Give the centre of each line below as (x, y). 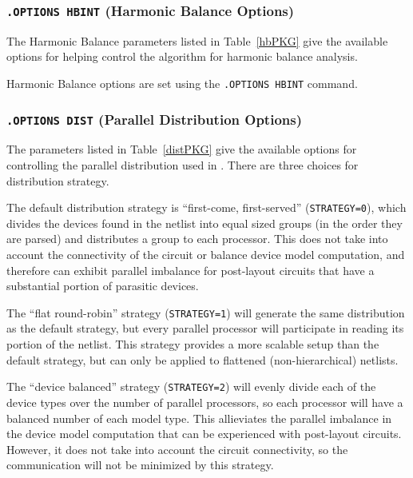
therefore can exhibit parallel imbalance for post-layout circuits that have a (191, 270)
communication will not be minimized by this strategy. (140, 465)
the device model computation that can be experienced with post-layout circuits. (204, 434)
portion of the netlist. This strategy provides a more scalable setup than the (193, 344)
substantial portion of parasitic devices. (103, 286)
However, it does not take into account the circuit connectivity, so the (177, 449)
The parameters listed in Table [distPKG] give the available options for (182, 149)
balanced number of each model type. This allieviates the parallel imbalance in (199, 418)
